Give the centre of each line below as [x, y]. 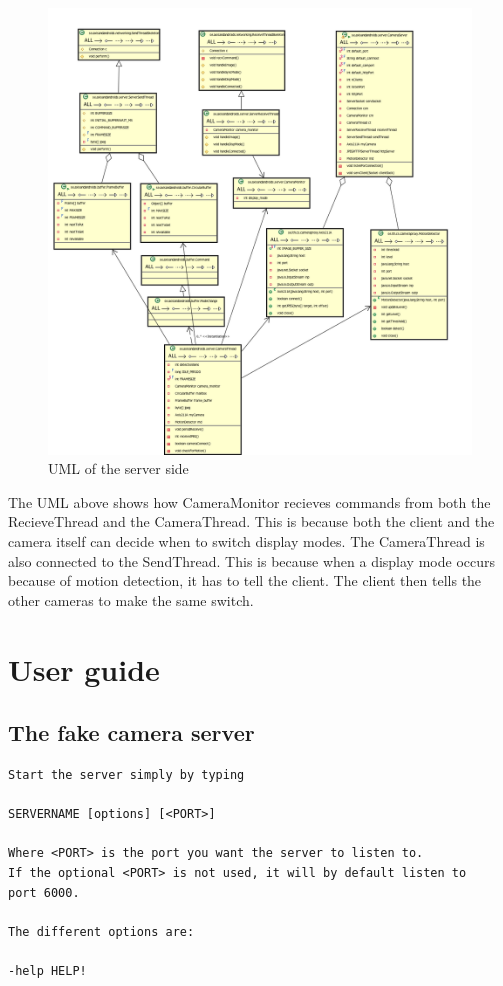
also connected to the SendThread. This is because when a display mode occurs [252, 560]
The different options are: [101, 931]
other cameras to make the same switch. [131, 599]
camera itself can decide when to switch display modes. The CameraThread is [246, 541]
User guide [84, 668]
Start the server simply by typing [126, 775]
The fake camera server [131, 732]
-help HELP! [47, 970]
